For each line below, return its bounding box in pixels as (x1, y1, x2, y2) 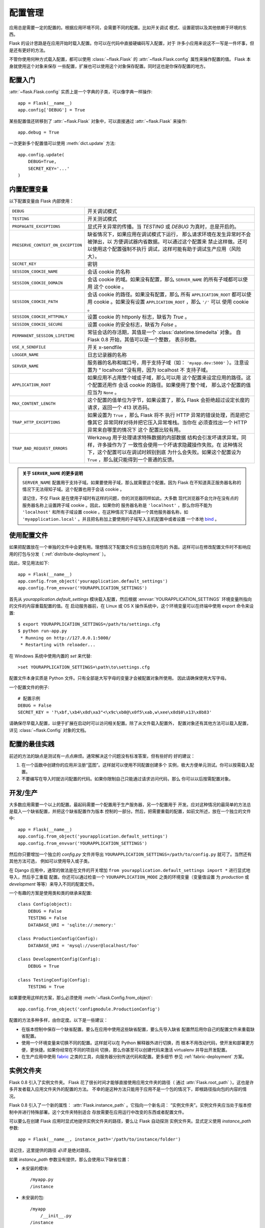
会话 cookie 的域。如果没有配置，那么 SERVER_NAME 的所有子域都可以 (87, 276, 243, 283)
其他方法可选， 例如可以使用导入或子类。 (9, 858, 92, 864)
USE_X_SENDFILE (12, 344, 46, 350)
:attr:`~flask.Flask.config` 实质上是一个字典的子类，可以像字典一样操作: (9, 89, 153, 95)
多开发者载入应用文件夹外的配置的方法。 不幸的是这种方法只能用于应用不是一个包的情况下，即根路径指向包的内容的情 (9, 1086, 247, 1092)
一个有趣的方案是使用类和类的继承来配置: (9, 890, 93, 896)
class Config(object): (18, 901, 73, 907)
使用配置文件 (9, 531, 48, 540)
